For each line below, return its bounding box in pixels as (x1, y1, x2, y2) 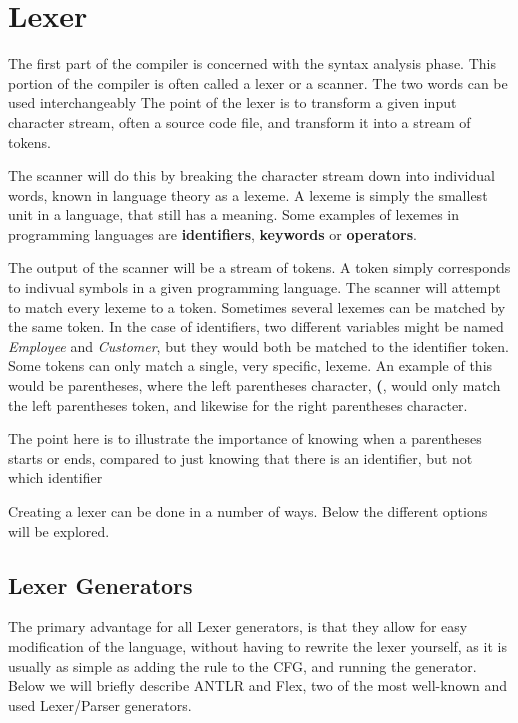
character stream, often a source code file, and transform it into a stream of (8, 111, 471, 132)
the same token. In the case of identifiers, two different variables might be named (8, 316, 504, 337)
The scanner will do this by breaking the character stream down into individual (8, 165, 495, 186)
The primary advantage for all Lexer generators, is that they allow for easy (8, 616, 468, 637)
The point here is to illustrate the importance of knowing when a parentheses (8, 428, 482, 449)
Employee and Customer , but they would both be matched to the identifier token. (8, 335, 509, 356)
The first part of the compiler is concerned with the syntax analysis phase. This (8, 53, 496, 74)
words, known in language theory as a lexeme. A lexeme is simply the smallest (8, 184, 488, 205)
